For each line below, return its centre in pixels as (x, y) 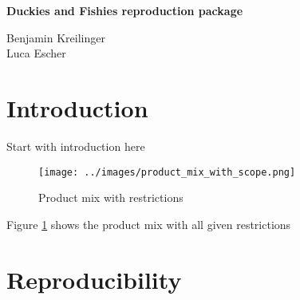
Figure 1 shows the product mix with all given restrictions (149, 224)
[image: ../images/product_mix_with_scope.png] (167, 172)
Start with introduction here (76, 146)
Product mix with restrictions (111, 197)
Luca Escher (36, 53)
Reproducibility (94, 279)
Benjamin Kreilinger (56, 37)
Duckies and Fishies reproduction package (125, 10)
